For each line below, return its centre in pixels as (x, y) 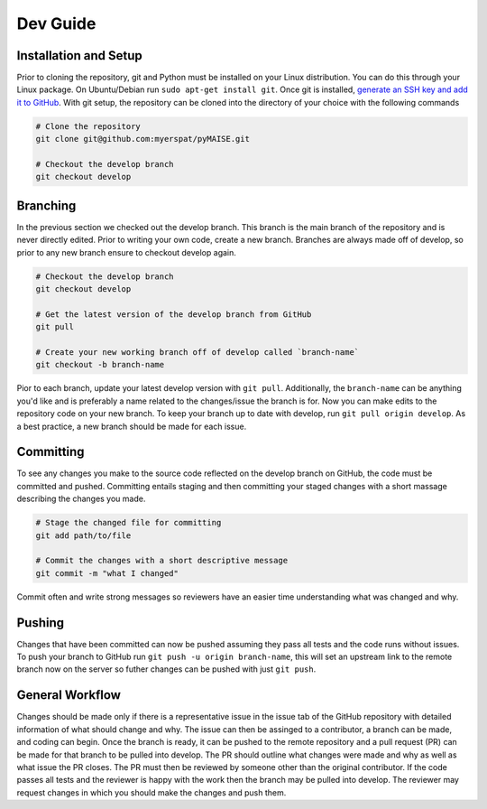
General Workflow (69, 695)
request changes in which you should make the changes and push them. (152, 792)
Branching (46, 205)
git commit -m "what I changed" (107, 573)
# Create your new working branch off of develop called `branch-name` (198, 352)
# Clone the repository (88, 126)
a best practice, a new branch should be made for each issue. (132, 426)
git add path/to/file (83, 535)
